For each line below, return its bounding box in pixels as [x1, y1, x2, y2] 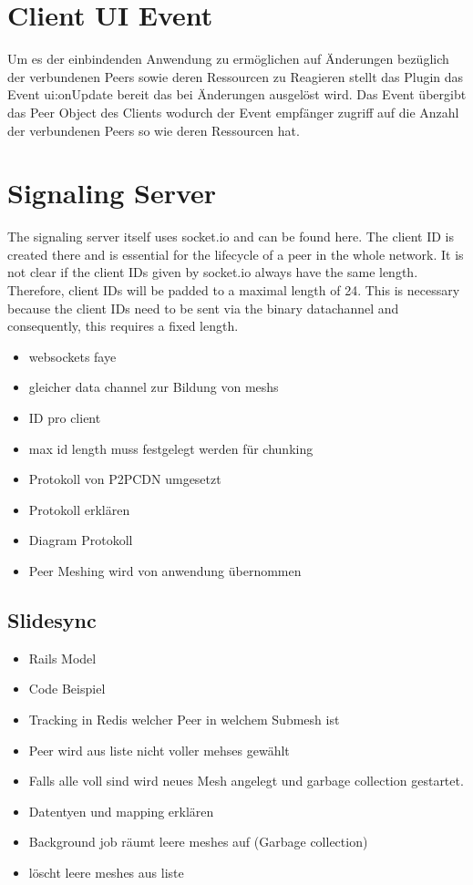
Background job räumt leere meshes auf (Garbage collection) [28, 832, 368, 851]
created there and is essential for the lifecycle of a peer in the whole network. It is [7, 244, 464, 263]
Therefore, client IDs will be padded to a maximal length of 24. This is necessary [7, 281, 460, 299]
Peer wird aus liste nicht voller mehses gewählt [28, 740, 290, 759]
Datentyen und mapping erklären [28, 801, 214, 820]
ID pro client [28, 407, 101, 427]
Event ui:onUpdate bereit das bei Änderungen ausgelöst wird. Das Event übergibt [7, 85, 467, 104]
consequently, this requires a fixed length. [7, 316, 239, 335]
